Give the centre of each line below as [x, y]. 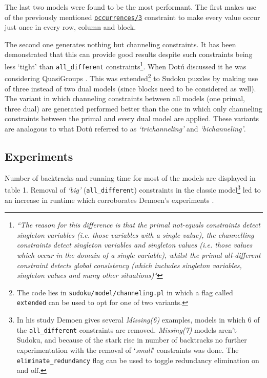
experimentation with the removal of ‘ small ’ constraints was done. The [128, 349]
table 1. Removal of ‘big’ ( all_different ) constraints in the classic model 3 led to [133, 189]
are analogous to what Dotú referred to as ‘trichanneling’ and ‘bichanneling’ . [125, 128]
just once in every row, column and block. [70, 27]
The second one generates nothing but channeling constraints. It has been [120, 44]
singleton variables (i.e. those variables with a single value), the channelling [135, 234]
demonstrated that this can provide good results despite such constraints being [129, 54]
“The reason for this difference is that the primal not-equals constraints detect [138, 225]
